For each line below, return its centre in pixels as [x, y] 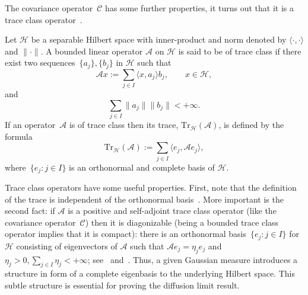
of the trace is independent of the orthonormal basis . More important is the [144, 199]
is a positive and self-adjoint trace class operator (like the [172, 211]
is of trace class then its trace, [124, 125]
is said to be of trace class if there [240, 51]
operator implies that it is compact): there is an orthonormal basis [126, 234]
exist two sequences [40, 62]
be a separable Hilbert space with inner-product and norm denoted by [159, 39]
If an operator [30, 125]
